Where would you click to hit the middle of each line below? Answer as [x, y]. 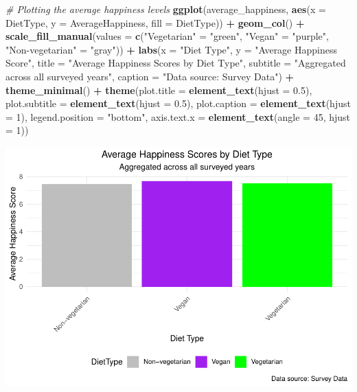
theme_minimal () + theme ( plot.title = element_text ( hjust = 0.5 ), [159, 90]
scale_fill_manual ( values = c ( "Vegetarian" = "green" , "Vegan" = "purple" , [167, 36]
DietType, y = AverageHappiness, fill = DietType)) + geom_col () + [155, 22]
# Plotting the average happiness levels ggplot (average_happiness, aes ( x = [166, 9]
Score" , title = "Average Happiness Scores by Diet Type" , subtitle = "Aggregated [176, 63]
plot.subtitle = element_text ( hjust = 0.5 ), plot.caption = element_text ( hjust [178, 103]
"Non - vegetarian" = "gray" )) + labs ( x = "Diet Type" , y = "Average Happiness [171, 49]
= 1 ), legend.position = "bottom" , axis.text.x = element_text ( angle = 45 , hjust [178, 116]
